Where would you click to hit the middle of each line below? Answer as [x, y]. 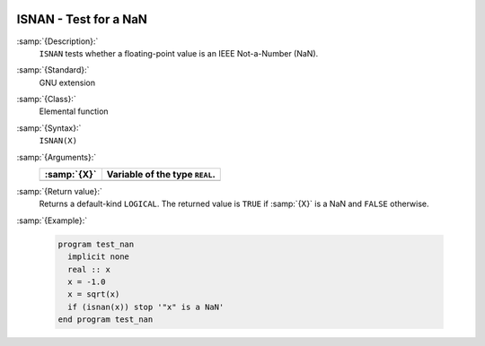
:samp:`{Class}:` [46, 99]
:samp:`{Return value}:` [60, 192]
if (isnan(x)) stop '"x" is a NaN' [146, 307]
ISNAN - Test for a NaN [82, 19]
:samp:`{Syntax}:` [49, 128]
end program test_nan [106, 320]
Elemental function [74, 111]
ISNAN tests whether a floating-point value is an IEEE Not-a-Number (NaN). [179, 53]
